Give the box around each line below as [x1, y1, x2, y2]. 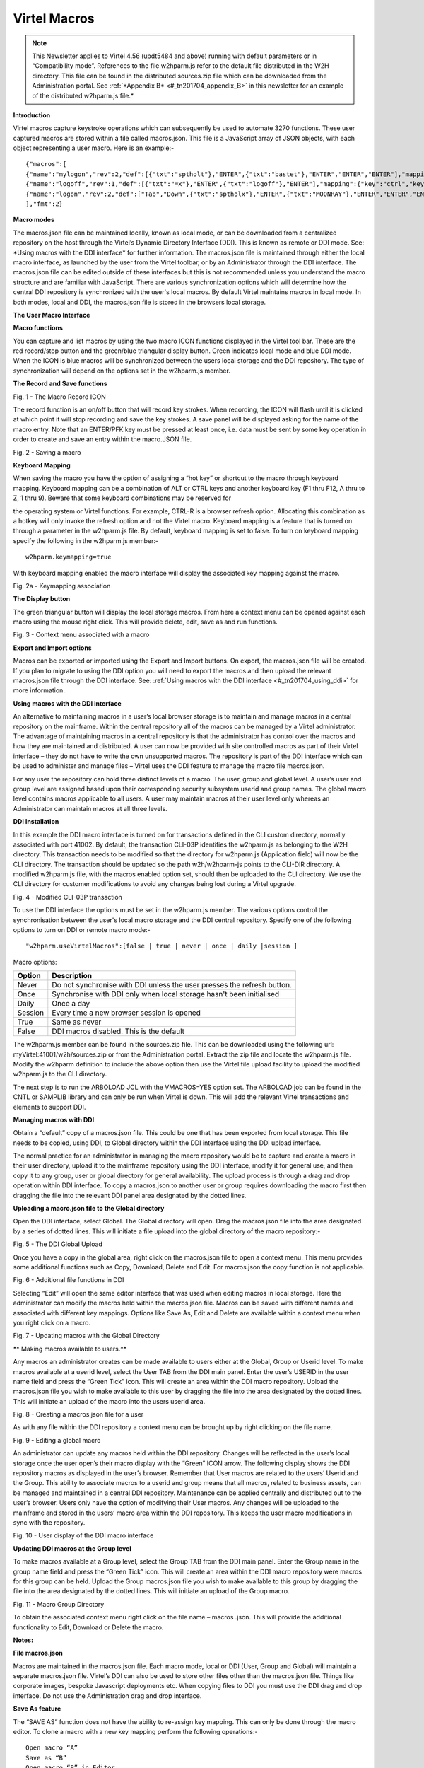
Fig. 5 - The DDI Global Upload [13, 1240, 102, 1248]
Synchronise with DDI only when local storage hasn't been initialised [52, 989, 280, 999]
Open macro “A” [25, 1744, 78, 1752]
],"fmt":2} [25, 200, 64, 208]
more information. [13, 686, 65, 694]
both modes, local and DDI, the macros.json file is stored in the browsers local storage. [13, 298, 266, 306]
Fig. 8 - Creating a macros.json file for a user [13, 1410, 144, 1419]
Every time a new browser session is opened [52, 1008, 201, 1018]
